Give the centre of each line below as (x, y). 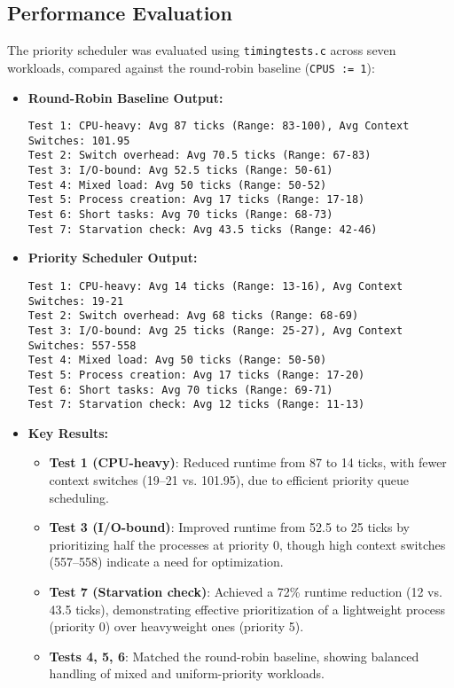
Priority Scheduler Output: (113, 258)
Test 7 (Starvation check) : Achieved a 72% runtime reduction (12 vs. (246, 592)
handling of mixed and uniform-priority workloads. (187, 673)
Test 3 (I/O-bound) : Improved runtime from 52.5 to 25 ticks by (229, 527)
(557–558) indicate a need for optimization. (166, 562)
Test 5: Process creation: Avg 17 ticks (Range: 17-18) (196, 200)
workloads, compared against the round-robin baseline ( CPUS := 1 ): (191, 67)
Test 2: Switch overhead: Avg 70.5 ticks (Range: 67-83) (200, 156)
